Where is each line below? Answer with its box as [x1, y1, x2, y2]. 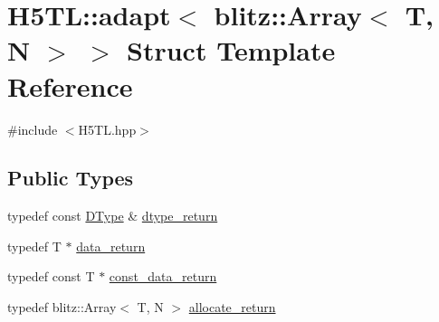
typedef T [7, 236, 62, 255]
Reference [7, 67, 133, 104]
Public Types [7, 164, 134, 192]
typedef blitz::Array [7, 298, 117, 317]
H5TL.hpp [78, 119, 137, 138]
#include [7, 119, 58, 138]
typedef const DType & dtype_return [7, 206, 218, 225]
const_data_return [109, 267, 217, 286]
